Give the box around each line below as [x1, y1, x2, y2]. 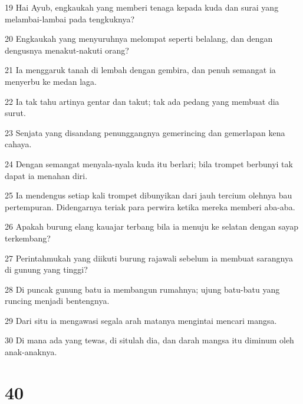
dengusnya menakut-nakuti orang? [5, 44, 129, 56]
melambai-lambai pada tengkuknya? [5, 12, 135, 25]
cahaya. [5, 138, 32, 150]
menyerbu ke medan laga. [5, 75, 97, 87]
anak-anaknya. [5, 346, 57, 358]
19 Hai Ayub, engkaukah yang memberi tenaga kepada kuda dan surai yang [5, 1, 279, 13]
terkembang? [5, 231, 51, 244]
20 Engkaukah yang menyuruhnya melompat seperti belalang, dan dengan [5, 32, 273, 45]
